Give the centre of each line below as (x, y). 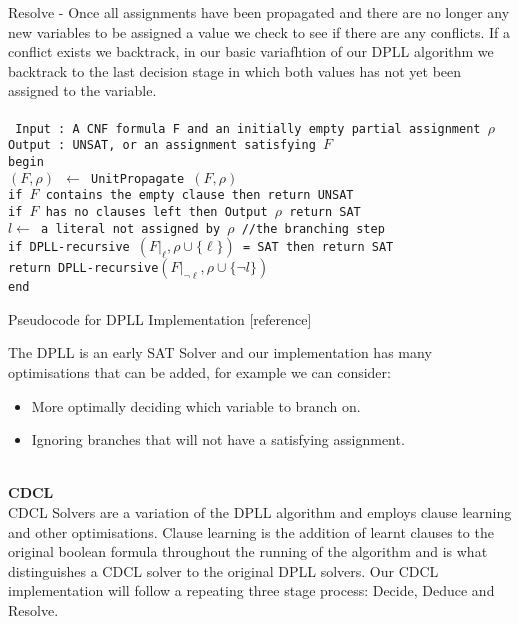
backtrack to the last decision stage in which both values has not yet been (235, 70)
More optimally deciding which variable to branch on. (196, 405)
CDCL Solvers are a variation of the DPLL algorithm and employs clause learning (260, 511)
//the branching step (313, 228)
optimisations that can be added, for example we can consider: (199, 372)
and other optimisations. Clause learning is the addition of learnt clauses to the (251, 531)
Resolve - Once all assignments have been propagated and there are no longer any (259, 12)
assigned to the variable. (82, 90)
